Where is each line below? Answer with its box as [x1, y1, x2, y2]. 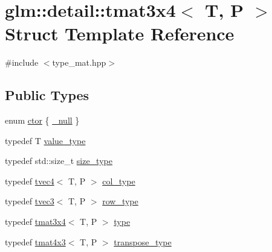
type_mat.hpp [52, 56, 106, 69]
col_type [102, 174, 135, 187]
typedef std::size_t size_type [5, 154, 112, 167]
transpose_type [114, 235, 172, 248]
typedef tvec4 [5, 174, 54, 187]
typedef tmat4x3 [5, 235, 66, 248]
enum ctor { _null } [5, 114, 80, 127]
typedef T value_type [5, 134, 86, 146]
